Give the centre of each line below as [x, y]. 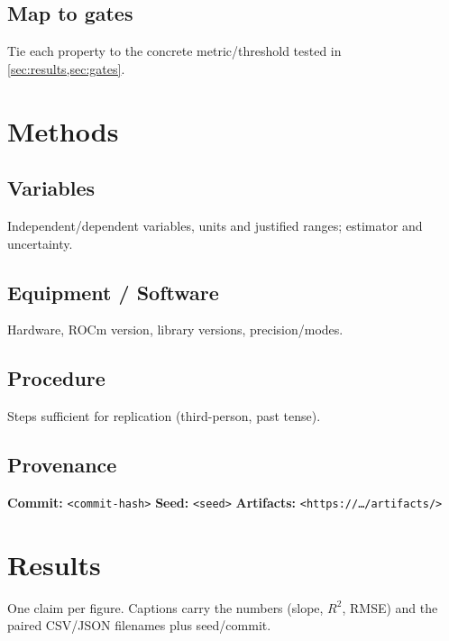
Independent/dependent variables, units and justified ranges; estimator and [215, 225]
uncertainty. [40, 243]
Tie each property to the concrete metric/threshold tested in [174, 51]
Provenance [62, 465]
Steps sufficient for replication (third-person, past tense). [164, 416]
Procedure [56, 378]
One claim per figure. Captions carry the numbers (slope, [165, 607]
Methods [63, 130]
